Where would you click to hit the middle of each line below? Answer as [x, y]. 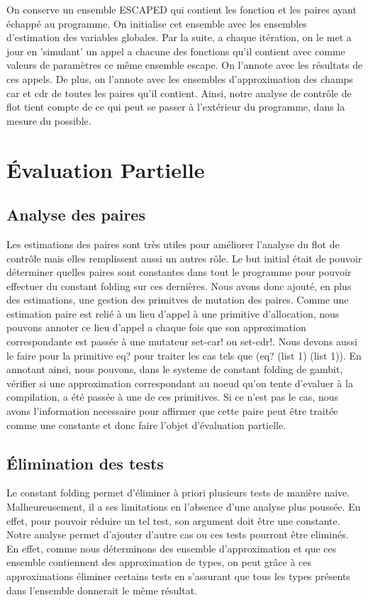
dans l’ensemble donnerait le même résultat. [102, 590]
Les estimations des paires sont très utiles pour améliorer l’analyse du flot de [173, 244]
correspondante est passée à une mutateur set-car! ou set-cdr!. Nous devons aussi [182, 341]
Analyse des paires [76, 215]
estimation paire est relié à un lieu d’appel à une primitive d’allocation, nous [173, 313]
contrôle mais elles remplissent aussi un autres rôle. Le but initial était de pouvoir [184, 258]
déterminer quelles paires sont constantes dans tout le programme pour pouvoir [179, 272]
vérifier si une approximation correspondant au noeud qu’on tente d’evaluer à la [180, 383]
